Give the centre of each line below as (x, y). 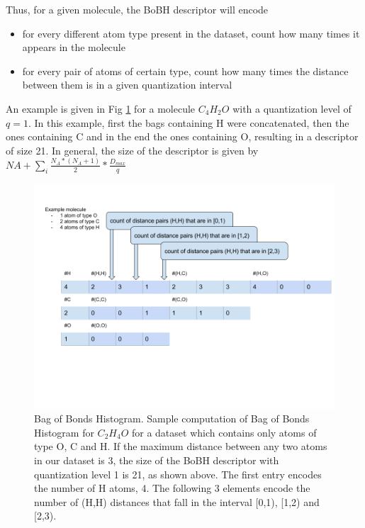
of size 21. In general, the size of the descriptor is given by (132, 150)
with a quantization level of (292, 108)
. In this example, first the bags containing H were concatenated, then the (189, 122)
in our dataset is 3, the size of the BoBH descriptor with (157, 460)
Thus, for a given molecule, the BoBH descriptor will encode (137, 9)
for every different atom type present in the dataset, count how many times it (191, 33)
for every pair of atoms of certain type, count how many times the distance (185, 71)
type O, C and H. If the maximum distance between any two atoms (181, 446)
